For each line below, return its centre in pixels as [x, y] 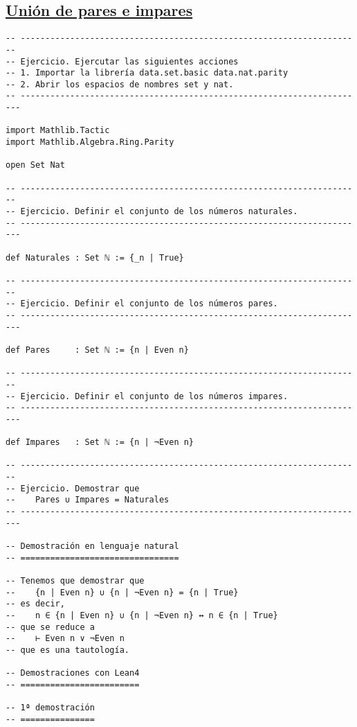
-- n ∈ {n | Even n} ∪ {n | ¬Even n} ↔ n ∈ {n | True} [142, 616]
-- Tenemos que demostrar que [75, 581]
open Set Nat [35, 165]
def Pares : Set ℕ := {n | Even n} [97, 350]
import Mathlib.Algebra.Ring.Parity [90, 142]
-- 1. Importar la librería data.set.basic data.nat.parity [147, 73]
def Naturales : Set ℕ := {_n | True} [95, 257]
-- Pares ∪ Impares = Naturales [88, 500]
